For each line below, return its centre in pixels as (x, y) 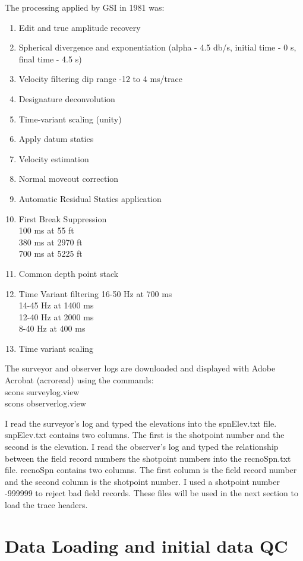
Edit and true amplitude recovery (80, 27)
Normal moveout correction (69, 179)
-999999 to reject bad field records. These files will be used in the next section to (151, 493)
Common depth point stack (69, 273)
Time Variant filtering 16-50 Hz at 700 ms (95, 293)
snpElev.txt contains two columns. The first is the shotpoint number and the (145, 435)
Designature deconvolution (67, 98)
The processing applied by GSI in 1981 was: (85, 7)
